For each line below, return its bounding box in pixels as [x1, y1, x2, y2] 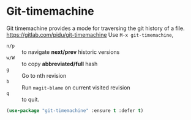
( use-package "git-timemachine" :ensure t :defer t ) [6, 107, 144, 114]
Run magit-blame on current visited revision [21, 84, 130, 91]
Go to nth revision [21, 72, 67, 79]
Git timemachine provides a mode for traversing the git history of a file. [6, 24, 185, 32]
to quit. [21, 96, 40, 103]
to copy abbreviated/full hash [21, 60, 98, 67]
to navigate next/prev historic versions [21, 48, 120, 56]
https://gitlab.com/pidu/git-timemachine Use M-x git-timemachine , [6, 31, 174, 38]
